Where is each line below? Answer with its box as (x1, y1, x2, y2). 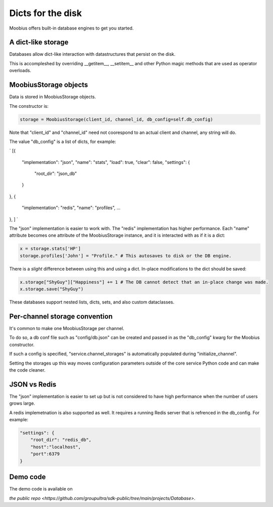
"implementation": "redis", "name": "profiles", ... (22, 205, 120, 211)
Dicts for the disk (9, 8, 82, 19)
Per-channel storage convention (9, 312, 113, 320)
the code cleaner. (9, 367, 46, 373)
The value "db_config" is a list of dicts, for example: (9, 138, 116, 144)
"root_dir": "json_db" (34, 171, 77, 177)
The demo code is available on (9, 486, 73, 492)
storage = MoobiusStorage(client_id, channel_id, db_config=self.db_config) (20, 116, 213, 122)
